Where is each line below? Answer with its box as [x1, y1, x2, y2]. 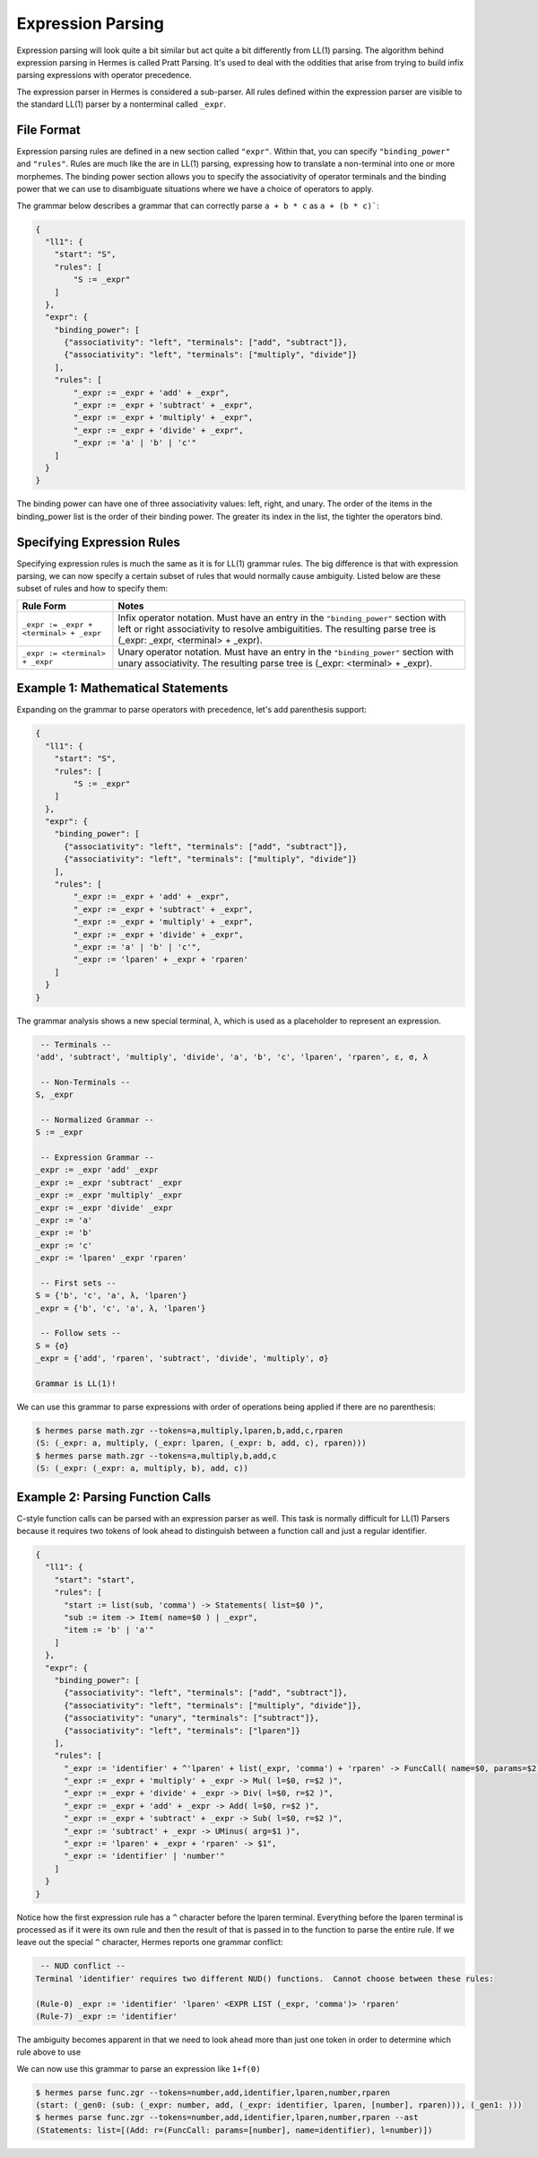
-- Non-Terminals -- [40, 1077, 131, 1087]
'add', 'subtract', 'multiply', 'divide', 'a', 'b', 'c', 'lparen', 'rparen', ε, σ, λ [35, 1051, 429, 1062]
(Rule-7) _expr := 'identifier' [35, 2011, 178, 2021]
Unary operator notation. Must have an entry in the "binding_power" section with [117, 645, 455, 658]
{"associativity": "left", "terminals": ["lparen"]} [64, 1725, 300, 1736]
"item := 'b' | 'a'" [64, 1625, 154, 1635]
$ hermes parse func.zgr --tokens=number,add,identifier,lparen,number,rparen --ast [35, 2112, 419, 2123]
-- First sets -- [40, 1277, 117, 1288]
